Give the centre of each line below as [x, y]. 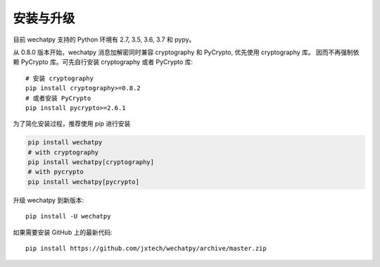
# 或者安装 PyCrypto [58, 98]
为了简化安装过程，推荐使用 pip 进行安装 [72, 124]
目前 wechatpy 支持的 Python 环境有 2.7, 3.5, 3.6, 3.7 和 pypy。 [104, 39]
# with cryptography [63, 152]
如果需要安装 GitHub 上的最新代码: [63, 232]
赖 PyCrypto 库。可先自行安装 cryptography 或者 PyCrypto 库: [103, 62]
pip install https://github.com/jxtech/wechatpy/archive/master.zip [146, 248]
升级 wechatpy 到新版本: [49, 200]
